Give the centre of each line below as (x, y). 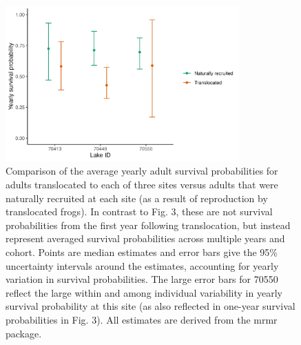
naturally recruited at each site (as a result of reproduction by (137, 198)
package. (24, 333)
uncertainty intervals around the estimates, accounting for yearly (142, 265)
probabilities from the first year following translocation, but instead (148, 225)
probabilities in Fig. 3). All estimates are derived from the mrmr (142, 320)
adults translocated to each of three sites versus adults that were (142, 185)
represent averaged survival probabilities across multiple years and (145, 238)
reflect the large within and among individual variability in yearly (144, 292)
